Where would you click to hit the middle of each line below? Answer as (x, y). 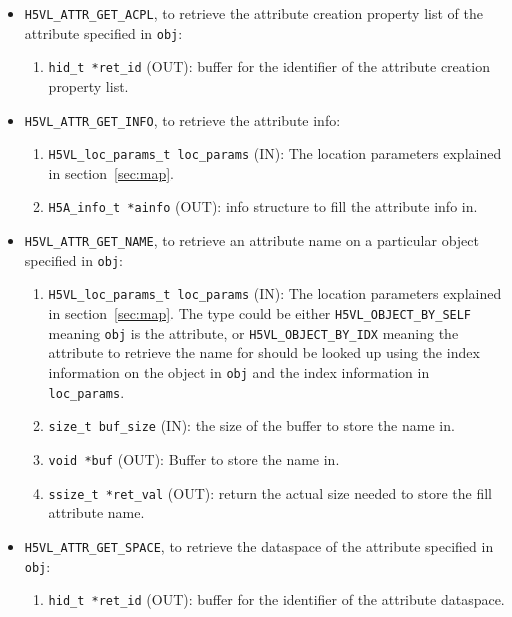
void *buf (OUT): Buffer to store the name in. (194, 458)
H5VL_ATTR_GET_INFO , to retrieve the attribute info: (182, 119)
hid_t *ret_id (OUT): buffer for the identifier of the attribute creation (269, 66)
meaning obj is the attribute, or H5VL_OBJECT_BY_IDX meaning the (253, 332)
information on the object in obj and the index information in (239, 372)
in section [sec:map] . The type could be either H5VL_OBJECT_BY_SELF (260, 313)
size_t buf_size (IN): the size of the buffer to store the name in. (251, 425)
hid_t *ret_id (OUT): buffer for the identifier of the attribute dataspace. (276, 599)
